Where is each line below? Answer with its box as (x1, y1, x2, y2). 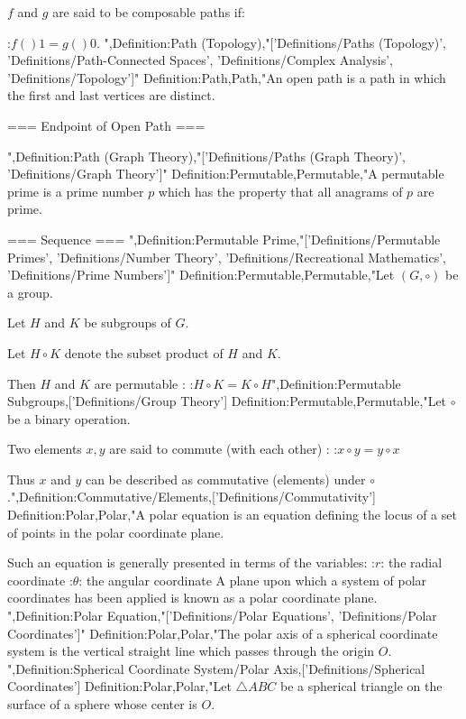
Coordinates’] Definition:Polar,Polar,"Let (7, 677, 232, 696)
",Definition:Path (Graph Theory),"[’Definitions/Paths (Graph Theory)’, (7, 146, 406, 165)
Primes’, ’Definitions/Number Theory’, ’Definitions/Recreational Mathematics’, (7, 247, 447, 266)
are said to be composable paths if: (52, 3, 245, 21)
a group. (7, 282, 53, 301)
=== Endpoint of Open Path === (7, 115, 206, 134)
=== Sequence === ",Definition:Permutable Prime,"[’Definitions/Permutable (7, 229, 441, 248)
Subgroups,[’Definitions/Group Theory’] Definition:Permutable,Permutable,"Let (7, 392, 447, 410)
